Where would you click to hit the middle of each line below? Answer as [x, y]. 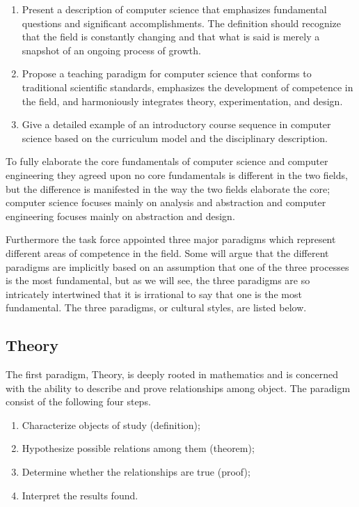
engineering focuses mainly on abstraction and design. [120, 216]
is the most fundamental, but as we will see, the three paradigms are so [158, 280]
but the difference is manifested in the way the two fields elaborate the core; [168, 188]
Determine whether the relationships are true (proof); [136, 472]
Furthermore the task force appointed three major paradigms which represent [171, 239]
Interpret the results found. [80, 495]
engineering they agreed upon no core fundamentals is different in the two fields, [177, 174]
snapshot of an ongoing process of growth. [111, 50]
